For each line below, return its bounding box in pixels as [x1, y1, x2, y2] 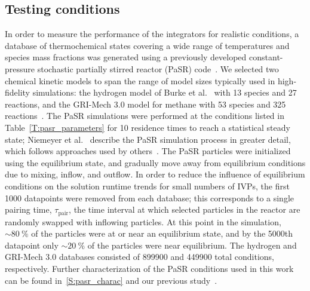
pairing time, [5, 203, 52, 216]
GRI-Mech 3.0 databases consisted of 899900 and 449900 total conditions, [5, 250, 274, 263]
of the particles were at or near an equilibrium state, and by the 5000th [31, 227, 293, 240]
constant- [249, 51, 283, 63]
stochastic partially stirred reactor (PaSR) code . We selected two [37, 62, 279, 75]
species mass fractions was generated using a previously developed [5, 51, 247, 63]
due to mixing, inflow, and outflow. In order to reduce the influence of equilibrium [5, 168, 305, 180]
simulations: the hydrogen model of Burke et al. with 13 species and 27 [32, 86, 297, 99]
